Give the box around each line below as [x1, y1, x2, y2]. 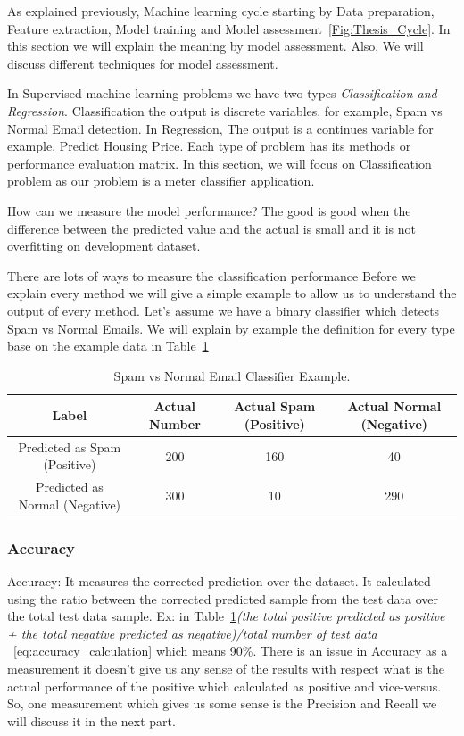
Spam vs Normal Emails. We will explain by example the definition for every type [7, 318, 455, 337]
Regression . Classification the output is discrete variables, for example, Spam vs [7, 101, 443, 120]
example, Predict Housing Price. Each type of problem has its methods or [7, 136, 411, 155]
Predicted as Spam [18, 437, 121, 456]
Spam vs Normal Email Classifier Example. [113, 366, 351, 385]
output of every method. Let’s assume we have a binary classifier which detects [7, 301, 440, 319]
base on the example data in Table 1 [7, 336, 209, 355]
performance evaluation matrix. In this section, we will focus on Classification [7, 153, 432, 172]
